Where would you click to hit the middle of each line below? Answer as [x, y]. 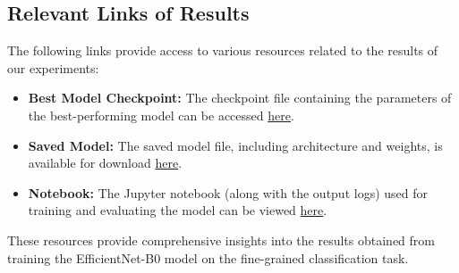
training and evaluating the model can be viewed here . [178, 210]
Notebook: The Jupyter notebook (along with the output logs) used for [228, 192]
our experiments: [53, 67]
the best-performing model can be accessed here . [161, 115]
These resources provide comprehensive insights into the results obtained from [221, 240]
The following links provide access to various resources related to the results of [223, 50]
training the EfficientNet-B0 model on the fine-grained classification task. [208, 257]
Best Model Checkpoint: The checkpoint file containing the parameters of [240, 98]
